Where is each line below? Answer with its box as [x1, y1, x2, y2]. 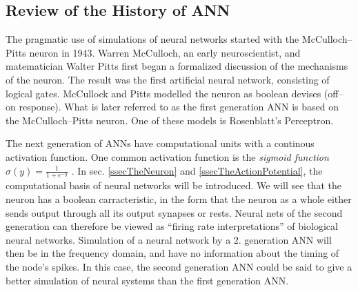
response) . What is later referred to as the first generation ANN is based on [19, 99, 339, 114]
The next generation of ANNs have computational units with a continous [6, 136, 315, 150]
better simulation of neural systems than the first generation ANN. [6, 273, 289, 287]
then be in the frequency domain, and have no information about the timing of [6, 246, 339, 260]
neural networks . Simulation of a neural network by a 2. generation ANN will [6, 232, 332, 246]
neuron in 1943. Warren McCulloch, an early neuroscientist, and [29, 45, 301, 59]
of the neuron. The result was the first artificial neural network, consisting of [6, 72, 330, 86]
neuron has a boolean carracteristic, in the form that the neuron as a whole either [6, 191, 352, 206]
